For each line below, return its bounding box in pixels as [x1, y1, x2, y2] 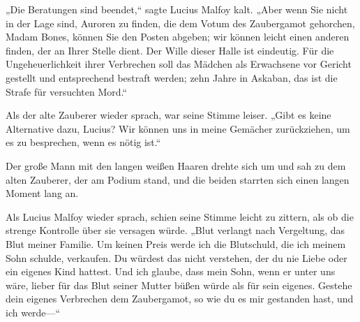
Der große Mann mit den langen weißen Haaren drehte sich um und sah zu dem [6, 158, 346, 173]
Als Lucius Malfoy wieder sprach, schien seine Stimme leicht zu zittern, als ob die [6, 209, 354, 224]
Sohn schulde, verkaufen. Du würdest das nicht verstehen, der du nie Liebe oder [6, 250, 347, 265]
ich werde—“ [6, 305, 61, 319]
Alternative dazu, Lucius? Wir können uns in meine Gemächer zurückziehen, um [6, 121, 350, 136]
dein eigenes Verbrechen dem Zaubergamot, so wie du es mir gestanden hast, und [6, 291, 354, 306]
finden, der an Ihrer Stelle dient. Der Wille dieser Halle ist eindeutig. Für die [6, 43, 334, 57]
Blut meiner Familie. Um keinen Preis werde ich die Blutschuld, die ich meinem [6, 236, 346, 251]
